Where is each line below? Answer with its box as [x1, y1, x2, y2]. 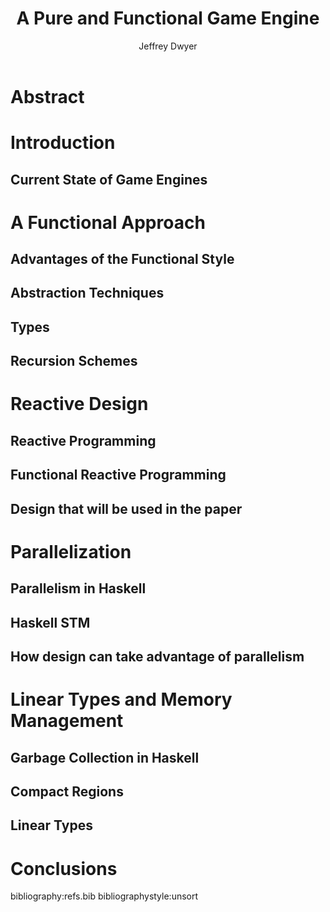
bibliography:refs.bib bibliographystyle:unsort [10, 890, 199, 902]
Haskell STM [10, 614, 91, 631]
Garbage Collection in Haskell [10, 749, 200, 766]
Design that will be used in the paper [10, 500, 243, 517]
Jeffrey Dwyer [138, 40, 198, 52]
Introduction [10, 132, 116, 154]
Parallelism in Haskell [10, 580, 147, 597]
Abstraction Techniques [10, 285, 165, 302]
